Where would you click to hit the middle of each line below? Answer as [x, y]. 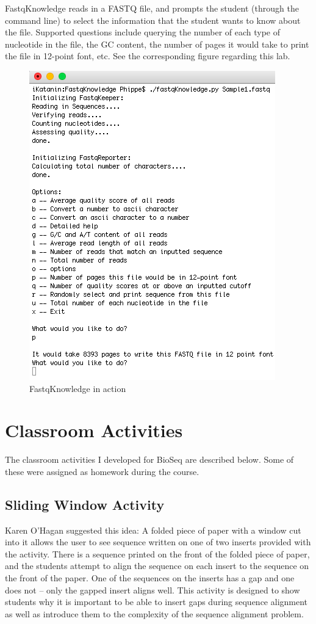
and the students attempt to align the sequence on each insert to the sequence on [157, 566]
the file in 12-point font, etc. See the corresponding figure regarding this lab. [148, 56]
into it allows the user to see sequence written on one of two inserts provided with [158, 542]
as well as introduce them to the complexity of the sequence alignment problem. [154, 613]
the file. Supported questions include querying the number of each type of [143, 32]
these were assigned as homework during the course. [102, 471]
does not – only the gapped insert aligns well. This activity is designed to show [153, 590]
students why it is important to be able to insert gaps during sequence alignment [156, 602]
